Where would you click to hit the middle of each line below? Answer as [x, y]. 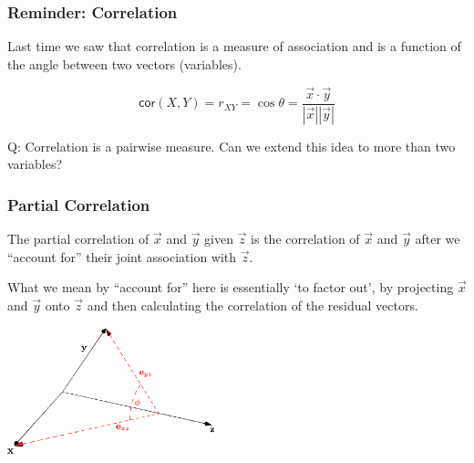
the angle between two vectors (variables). [124, 63]
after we [438, 238]
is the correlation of [305, 238]
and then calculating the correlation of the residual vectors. [252, 305]
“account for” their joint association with [122, 256]
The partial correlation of [78, 238]
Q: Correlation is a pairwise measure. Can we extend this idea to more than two [232, 146]
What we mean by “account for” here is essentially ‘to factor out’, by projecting [231, 287]
